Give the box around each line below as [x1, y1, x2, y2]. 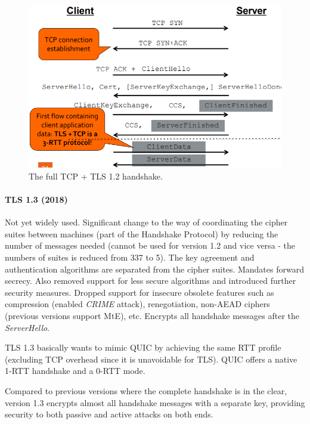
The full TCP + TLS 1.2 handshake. [29, 169, 163, 182]
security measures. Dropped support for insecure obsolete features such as [5, 286, 274, 298]
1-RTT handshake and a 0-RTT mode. [5, 364, 145, 377]
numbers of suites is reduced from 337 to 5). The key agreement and [5, 251, 255, 263]
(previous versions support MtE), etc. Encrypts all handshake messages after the [5, 309, 300, 321]
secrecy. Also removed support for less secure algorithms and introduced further [5, 274, 296, 287]
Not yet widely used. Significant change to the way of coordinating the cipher [5, 216, 288, 228]
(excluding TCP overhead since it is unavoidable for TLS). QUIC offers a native [5, 352, 297, 365]
